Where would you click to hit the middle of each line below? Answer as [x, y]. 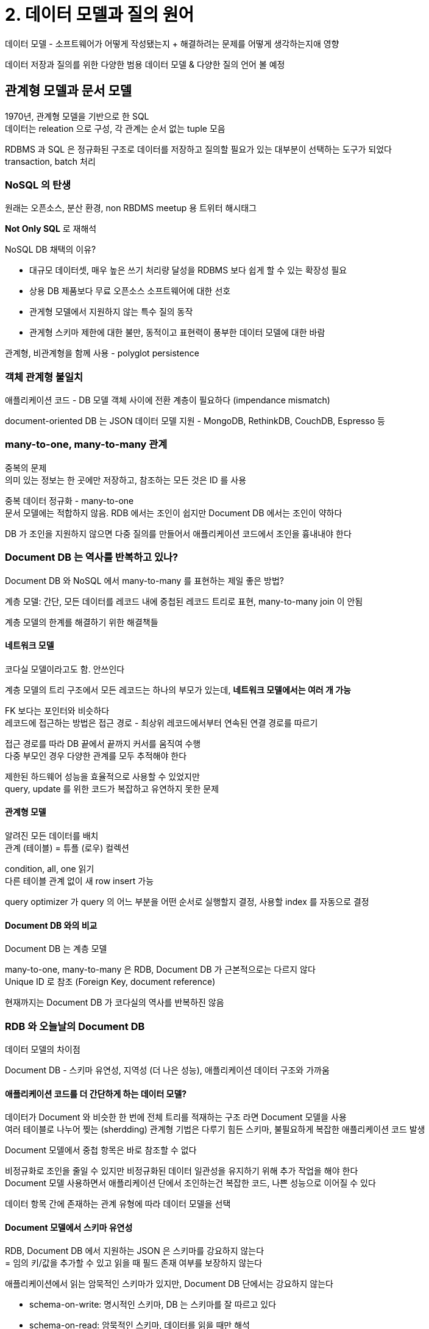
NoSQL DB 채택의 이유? [51, 250]
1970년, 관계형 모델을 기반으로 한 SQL [77, 116]
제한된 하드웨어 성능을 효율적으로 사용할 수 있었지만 [102, 776]
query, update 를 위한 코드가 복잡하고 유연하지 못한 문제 [112, 788]
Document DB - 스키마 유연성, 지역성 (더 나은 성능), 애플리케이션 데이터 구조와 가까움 [167, 1070]
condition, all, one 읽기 [50, 869]
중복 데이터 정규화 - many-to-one [69, 500]
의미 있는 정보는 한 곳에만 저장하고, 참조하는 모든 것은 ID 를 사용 [126, 480]
